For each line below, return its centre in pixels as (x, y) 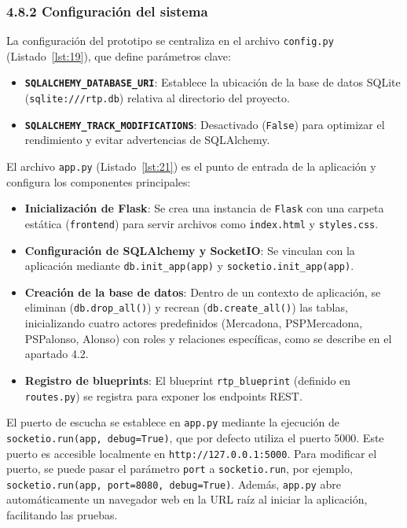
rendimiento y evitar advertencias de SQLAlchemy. (147, 140)
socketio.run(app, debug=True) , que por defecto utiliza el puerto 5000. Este (195, 437)
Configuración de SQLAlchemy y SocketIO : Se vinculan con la (190, 250)
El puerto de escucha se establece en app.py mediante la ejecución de (173, 422)
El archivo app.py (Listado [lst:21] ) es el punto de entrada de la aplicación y (191, 166)
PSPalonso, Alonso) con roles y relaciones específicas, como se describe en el (208, 338)
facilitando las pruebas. (62, 515)
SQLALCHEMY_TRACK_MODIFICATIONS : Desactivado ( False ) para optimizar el (205, 124)
